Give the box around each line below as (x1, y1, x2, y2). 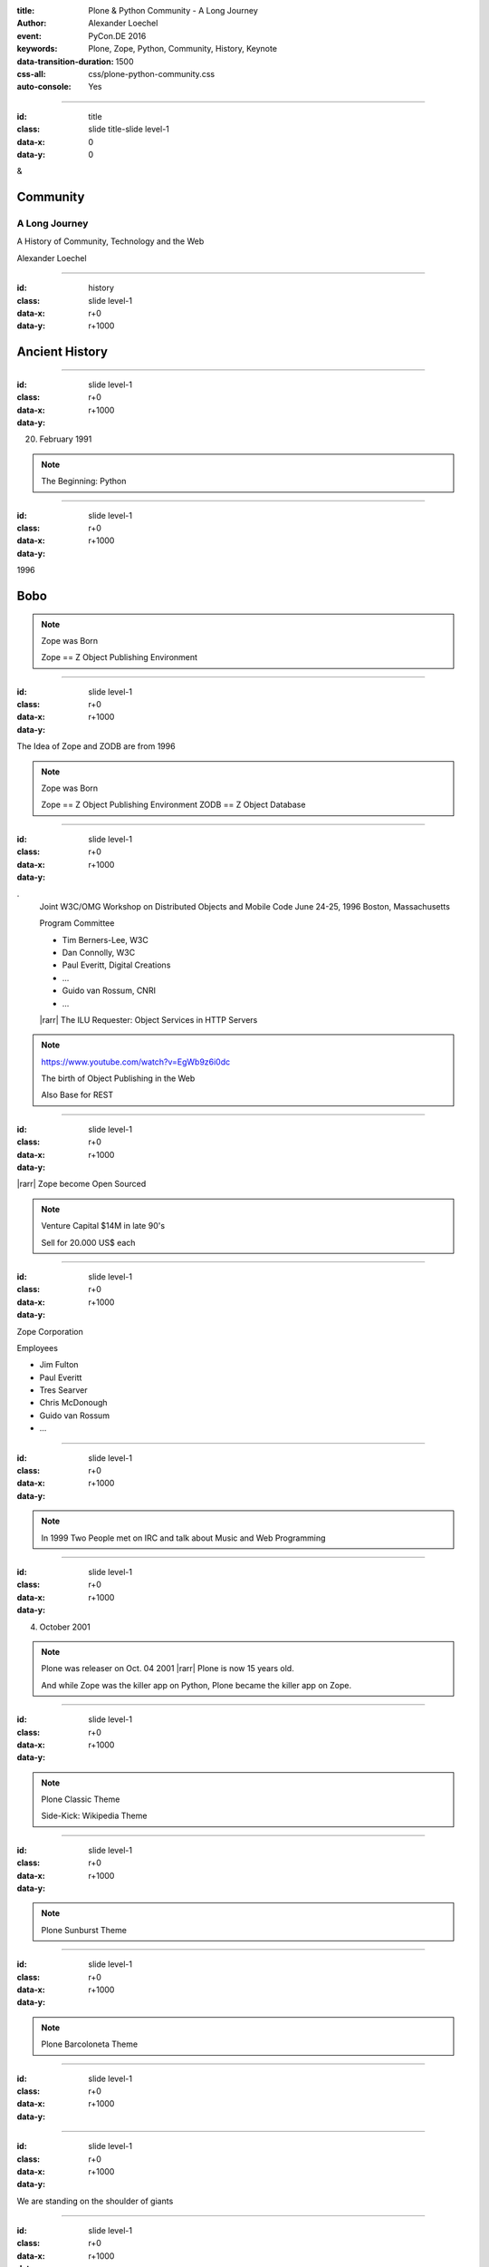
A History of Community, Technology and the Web (16, 236, 205, 247)
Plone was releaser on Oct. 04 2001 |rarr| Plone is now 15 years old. (41, 1663, 294, 1674)
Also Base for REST (41, 1089, 114, 1101)
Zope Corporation (16, 1326, 83, 1337)
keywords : (16, 44, 58, 54)
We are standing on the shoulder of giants (16, 2195, 174, 2206)
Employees (16, 1342, 59, 1353)
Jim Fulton (39, 1359, 79, 1370)
